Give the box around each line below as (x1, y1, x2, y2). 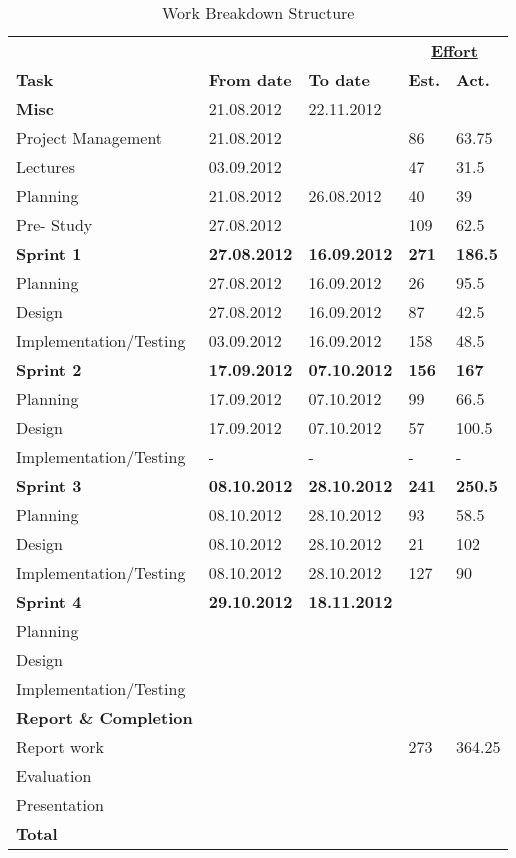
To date (308, 68, 370, 91)
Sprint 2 (16, 358, 82, 381)
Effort (431, 39, 478, 62)
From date (208, 68, 292, 91)
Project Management (16, 126, 163, 149)
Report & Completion (16, 706, 193, 729)
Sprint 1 (16, 242, 82, 265)
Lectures (16, 155, 76, 178)
